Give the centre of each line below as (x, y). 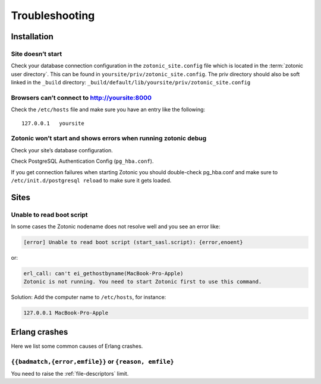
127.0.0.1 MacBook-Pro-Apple (66, 313)
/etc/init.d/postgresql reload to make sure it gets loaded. (91, 180)
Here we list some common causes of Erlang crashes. (77, 346)
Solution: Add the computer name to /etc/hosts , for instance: (89, 297)
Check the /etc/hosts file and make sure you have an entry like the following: (108, 109)
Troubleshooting (53, 15)
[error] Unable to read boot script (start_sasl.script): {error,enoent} (133, 243)
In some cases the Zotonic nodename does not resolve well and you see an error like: (116, 226)
